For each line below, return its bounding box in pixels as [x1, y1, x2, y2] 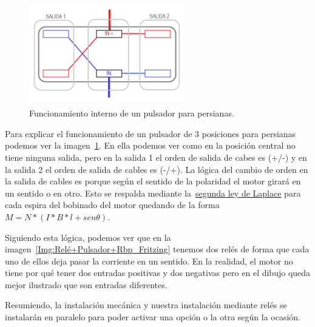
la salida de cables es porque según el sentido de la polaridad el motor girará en [5, 175, 301, 187]
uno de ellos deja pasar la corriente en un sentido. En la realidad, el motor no [5, 254, 293, 267]
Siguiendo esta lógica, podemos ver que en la [5, 231, 171, 243]
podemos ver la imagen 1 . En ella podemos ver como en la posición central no [5, 139, 296, 152]
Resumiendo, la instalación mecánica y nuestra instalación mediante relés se [5, 298, 287, 311]
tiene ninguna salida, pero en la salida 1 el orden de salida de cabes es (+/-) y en [5, 150, 307, 163]
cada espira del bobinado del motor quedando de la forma [5, 198, 220, 211]
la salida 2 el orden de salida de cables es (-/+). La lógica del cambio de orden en [5, 163, 308, 175]
